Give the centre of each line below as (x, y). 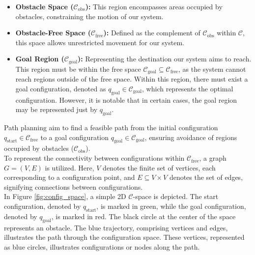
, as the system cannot (212, 69)
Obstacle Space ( (44, 6)
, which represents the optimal (188, 88)
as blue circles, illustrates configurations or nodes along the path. (102, 246)
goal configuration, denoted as (61, 88)
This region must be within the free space (78, 69)
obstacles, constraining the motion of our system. (89, 16)
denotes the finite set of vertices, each (159, 167)
